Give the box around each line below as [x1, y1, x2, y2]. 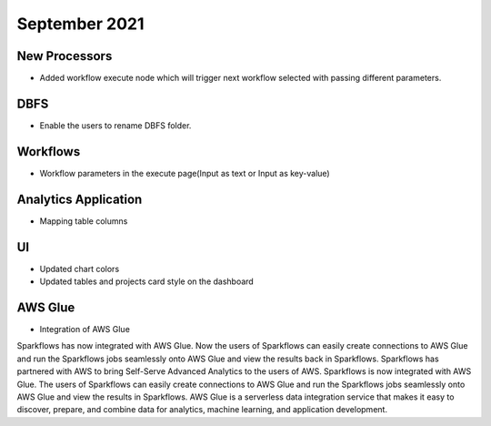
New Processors [16, 48, 113, 64]
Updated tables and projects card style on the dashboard [39, 276, 254, 287]
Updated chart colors [39, 263, 120, 274]
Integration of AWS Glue [39, 323, 131, 334]
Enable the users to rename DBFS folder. [39, 119, 192, 131]
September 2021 [16, 14, 145, 34]
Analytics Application [16, 191, 143, 207]
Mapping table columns [39, 215, 128, 227]
